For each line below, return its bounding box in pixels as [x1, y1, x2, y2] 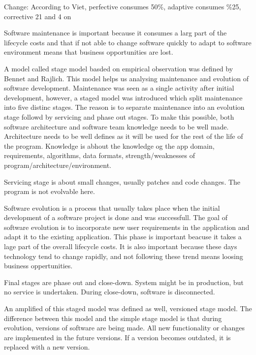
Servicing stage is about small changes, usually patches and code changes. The [4, 176, 241, 187]
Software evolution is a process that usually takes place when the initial [4, 202, 220, 213]
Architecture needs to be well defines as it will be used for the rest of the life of [4, 131, 243, 141]
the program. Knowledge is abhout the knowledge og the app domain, [4, 140, 215, 151]
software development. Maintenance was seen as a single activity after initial [4, 83, 234, 93]
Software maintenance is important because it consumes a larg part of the [4, 28, 227, 38]
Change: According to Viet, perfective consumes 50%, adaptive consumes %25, [4, 1, 241, 11]
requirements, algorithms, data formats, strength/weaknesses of [4, 150, 195, 161]
